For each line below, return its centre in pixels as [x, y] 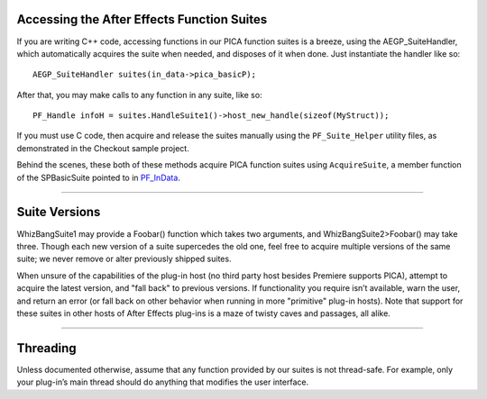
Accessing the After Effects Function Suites [142, 19]
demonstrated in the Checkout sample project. [103, 148]
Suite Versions [59, 212]
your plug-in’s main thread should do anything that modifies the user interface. [163, 382]
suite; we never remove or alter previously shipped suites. [124, 259]
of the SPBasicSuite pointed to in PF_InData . [98, 177]
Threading [46, 348]
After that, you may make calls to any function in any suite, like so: [139, 95]
